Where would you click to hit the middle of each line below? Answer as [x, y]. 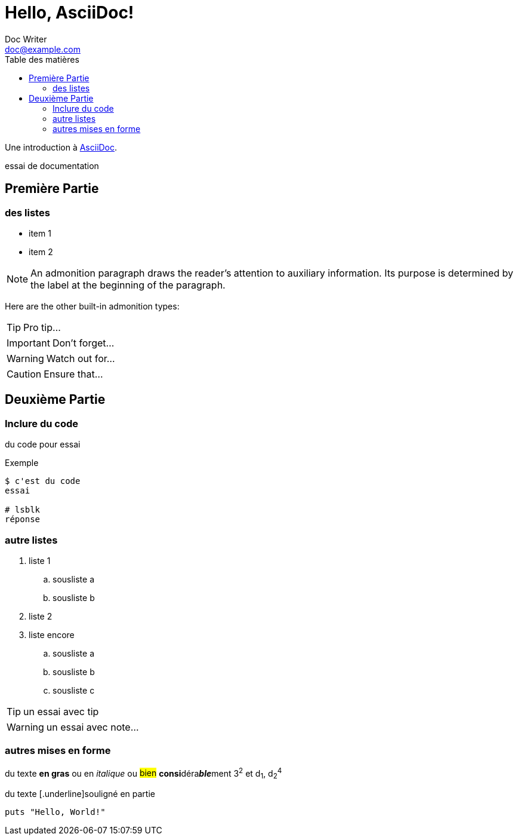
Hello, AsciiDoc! [70, 13]
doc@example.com [43, 49]
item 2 [41, 252]
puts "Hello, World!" [55, 812]
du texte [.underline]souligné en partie [80, 794]
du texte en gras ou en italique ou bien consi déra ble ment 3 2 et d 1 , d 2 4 [144, 773]
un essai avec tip [61, 711]
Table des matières [42, 59]
